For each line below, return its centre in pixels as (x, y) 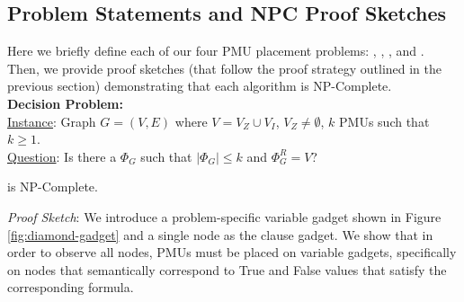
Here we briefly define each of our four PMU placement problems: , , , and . (216, 51)
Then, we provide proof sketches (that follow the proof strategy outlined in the (225, 68)
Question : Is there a (62, 156)
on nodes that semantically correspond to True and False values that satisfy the (227, 269)
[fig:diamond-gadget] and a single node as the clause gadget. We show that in (220, 234)
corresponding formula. (71, 287)
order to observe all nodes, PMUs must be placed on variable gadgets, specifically (232, 252)
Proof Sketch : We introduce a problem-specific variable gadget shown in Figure (224, 216)
